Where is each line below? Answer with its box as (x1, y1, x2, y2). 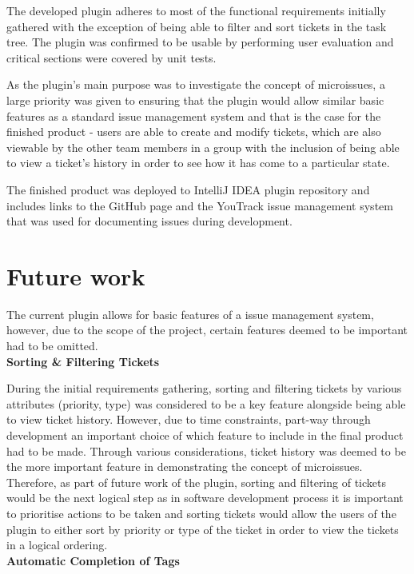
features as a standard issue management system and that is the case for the (6, 107, 381, 124)
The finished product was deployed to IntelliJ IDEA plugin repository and (6, 181, 370, 197)
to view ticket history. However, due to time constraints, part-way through (6, 411, 371, 428)
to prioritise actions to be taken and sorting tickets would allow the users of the (6, 504, 396, 521)
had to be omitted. (6, 337, 98, 354)
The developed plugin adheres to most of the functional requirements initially (6, 2, 386, 18)
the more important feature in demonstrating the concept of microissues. (6, 458, 363, 475)
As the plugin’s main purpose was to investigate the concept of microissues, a (6, 76, 385, 93)
